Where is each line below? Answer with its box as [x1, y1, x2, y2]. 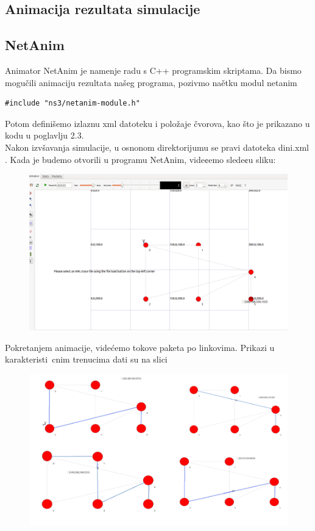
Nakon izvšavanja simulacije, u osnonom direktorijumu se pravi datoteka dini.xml [5, 140, 310, 153]
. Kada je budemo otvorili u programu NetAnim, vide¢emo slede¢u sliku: [5, 153, 276, 165]
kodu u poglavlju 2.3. [5, 129, 84, 142]
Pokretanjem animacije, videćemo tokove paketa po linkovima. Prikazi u [5, 341, 275, 353]
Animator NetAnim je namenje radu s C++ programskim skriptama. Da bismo [5, 63, 302, 76]
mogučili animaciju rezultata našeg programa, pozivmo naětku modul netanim [5, 76, 297, 88]
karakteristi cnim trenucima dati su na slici [5, 353, 168, 366]
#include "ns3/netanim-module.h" [5, 99, 140, 108]
